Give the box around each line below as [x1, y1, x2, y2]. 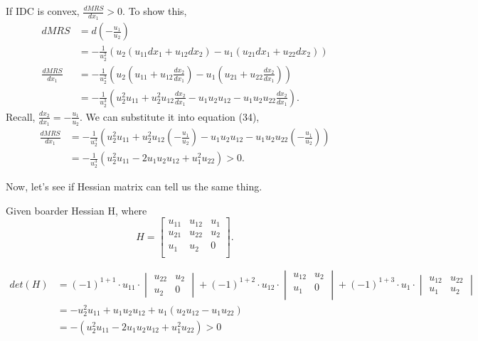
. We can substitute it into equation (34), [80, 109, 260, 124]
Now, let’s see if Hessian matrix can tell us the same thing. [6, 178, 262, 193]
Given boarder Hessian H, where [6, 202, 147, 217]
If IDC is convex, [6, 4, 80, 18]
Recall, [6, 109, 36, 124]
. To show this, [122, 4, 187, 18]
